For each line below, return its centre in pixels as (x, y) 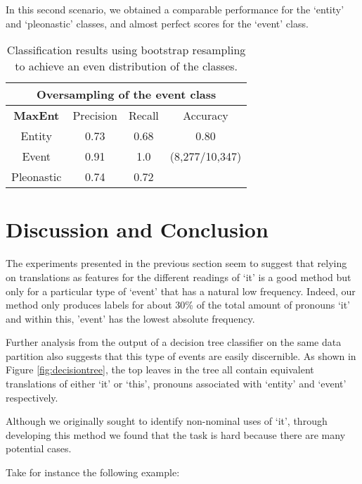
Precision (95, 116)
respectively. (32, 397)
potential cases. (39, 448)
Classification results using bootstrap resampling (126, 50)
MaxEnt (37, 116)
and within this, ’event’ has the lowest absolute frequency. (130, 318)
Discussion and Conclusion (137, 229)
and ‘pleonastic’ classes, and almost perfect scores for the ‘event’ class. (157, 23)
